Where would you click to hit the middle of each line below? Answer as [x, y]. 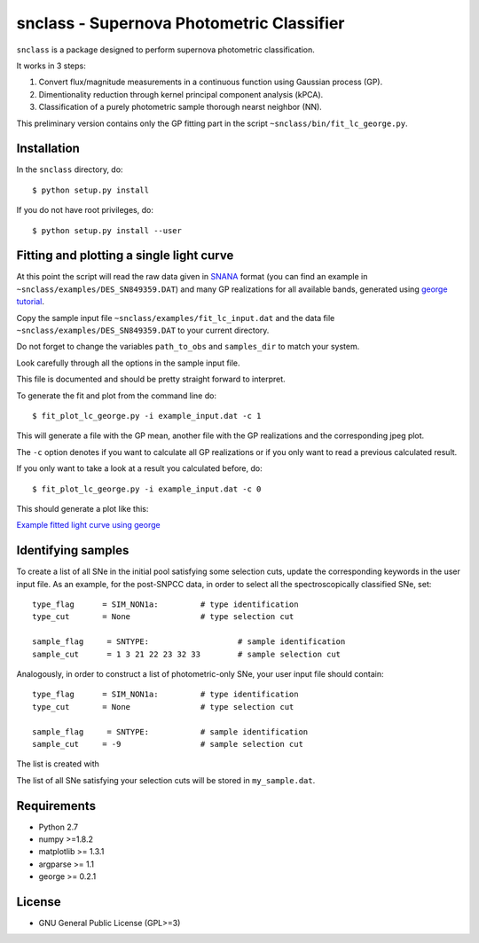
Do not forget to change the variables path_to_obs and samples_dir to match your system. [188, 347]
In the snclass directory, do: [70, 169]
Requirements [56, 806]
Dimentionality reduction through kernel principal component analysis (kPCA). [181, 94]
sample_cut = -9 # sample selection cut [168, 744]
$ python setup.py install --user [107, 230]
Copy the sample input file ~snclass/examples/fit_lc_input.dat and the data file [176, 318]
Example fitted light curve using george [88, 525]
